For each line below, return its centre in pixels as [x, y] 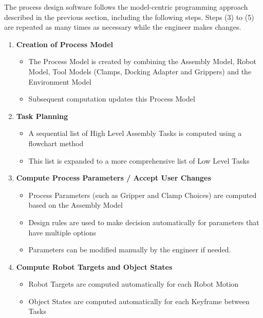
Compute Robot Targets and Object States [94, 266]
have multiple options [62, 232]
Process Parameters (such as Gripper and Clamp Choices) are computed [143, 195]
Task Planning [42, 116]
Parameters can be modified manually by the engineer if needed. [130, 250]
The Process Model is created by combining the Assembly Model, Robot [142, 61]
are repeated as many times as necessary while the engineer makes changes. [123, 27]
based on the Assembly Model [76, 205]
